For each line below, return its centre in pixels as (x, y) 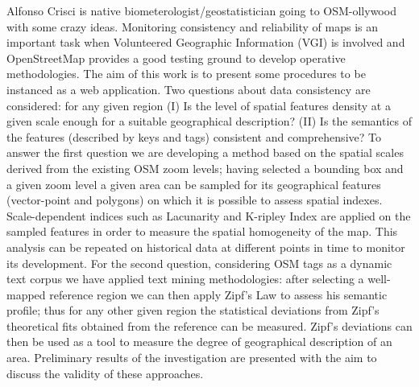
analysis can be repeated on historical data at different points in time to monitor (206, 247)
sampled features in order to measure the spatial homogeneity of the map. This (202, 231)
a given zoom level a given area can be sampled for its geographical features (194, 184)
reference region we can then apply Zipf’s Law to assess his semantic (218, 294)
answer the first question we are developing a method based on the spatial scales (205, 152)
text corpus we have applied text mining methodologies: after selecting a (185, 279)
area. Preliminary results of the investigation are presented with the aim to (192, 358)
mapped (26, 294)
